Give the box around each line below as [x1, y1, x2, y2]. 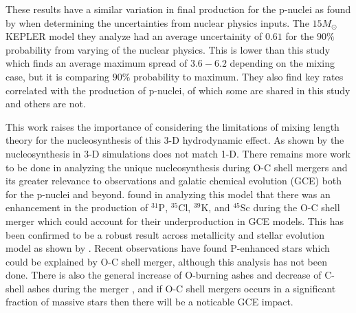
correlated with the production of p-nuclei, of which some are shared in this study [5, 83, 351, 97]
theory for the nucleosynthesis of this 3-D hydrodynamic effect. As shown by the [5, 133, 344, 147]
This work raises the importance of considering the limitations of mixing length [5, 119, 340, 133]
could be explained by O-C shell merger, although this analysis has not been [5, 254, 327, 268]
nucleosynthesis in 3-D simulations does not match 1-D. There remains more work [5, 146, 351, 160]
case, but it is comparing [5, 69, 110, 83]
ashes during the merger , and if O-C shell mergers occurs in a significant [27, 281, 336, 295]
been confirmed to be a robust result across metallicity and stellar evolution [5, 227, 325, 241]
